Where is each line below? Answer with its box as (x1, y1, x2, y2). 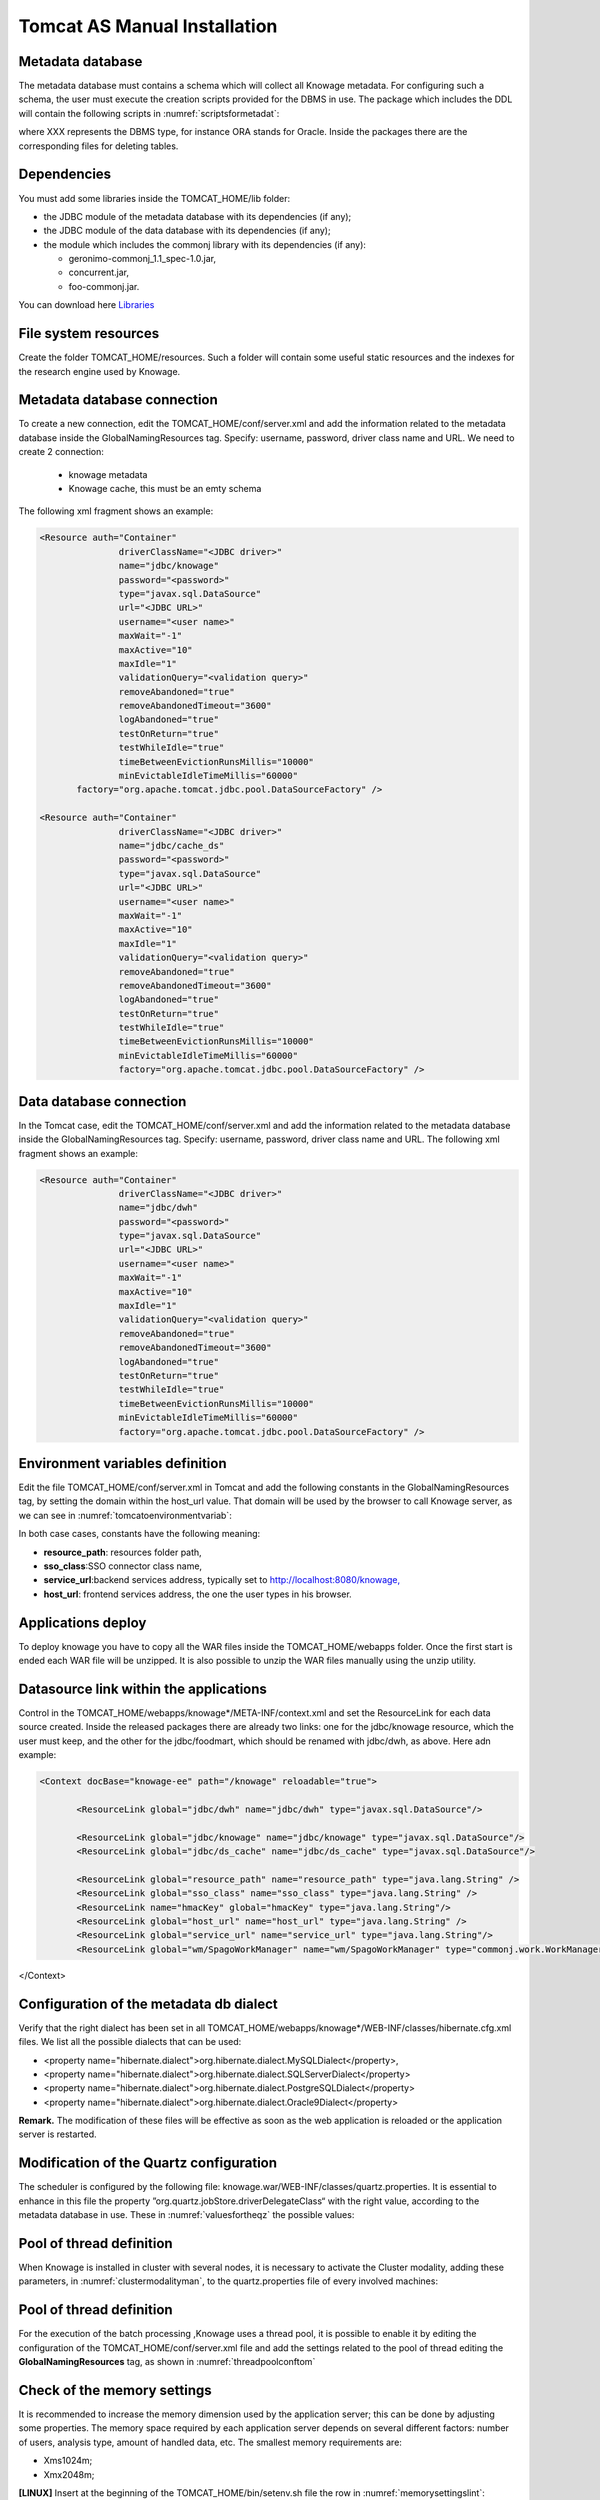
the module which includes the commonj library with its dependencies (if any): (43, 238, 367, 250)
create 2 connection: (18, 446, 104, 458)
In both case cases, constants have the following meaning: (18, 1528, 261, 1540)
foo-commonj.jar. (68, 280, 140, 292)
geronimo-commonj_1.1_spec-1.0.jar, (68, 253, 217, 265)
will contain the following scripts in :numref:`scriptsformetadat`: (18, 107, 280, 119)
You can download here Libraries (18, 299, 155, 311)
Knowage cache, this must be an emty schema (68, 483, 262, 495)
